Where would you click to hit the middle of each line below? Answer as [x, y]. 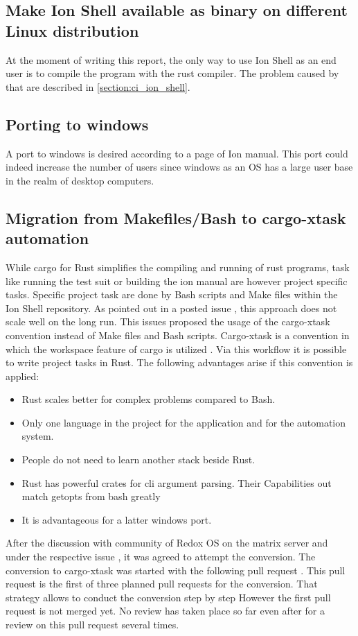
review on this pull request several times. [92, 625]
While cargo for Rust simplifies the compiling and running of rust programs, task [178, 267]
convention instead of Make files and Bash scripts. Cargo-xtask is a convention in [178, 335]
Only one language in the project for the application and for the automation [184, 422]
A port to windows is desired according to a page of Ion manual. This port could [177, 153]
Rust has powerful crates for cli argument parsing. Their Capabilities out [177, 482]
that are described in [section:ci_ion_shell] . [98, 86]
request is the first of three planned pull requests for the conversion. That [162, 584]
